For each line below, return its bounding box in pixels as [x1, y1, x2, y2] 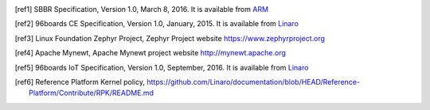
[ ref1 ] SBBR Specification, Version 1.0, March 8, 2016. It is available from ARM [14, 5, 269, 13]
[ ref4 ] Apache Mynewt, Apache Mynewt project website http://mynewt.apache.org [14, 48, 287, 58]
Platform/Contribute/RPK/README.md [29, 88, 154, 98]
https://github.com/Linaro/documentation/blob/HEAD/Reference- [146, 77, 360, 86]
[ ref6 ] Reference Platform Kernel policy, [14, 77, 146, 86]
